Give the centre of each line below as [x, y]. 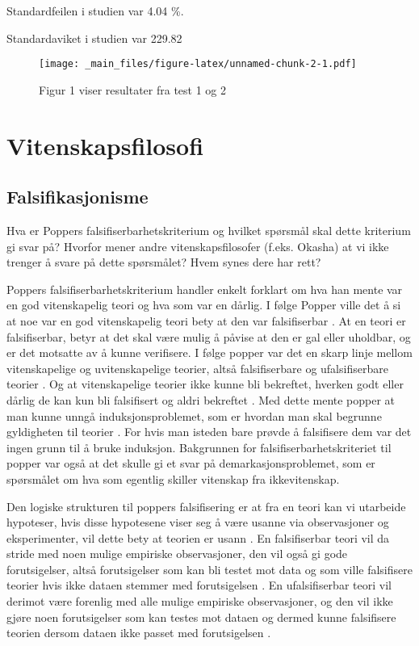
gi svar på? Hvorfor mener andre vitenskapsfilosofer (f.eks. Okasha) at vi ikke [198, 246]
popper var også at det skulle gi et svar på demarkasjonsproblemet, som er [191, 463]
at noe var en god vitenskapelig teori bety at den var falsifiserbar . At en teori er [206, 320]
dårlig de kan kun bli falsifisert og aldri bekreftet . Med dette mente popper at [201, 399]
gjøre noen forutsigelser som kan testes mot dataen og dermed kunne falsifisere [201, 617]
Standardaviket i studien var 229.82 [94, 38]
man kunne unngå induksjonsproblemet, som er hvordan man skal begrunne [194, 415]
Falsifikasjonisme [78, 197]
